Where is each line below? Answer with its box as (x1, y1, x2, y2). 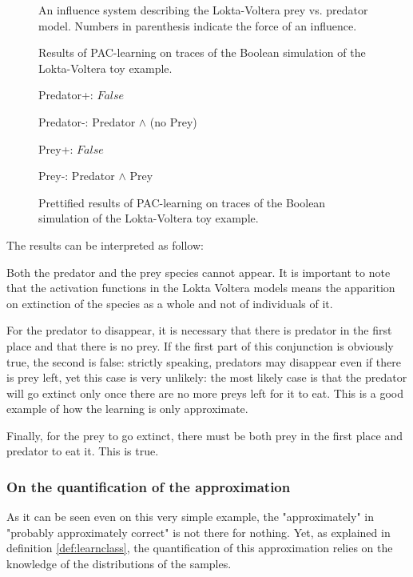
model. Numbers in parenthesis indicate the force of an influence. (38, 17, 357, 34)
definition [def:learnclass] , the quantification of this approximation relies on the (6, 539, 393, 556)
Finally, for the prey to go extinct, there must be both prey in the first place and (6, 427, 403, 443)
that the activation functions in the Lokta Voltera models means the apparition (6, 279, 395, 296)
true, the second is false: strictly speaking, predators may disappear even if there (6, 353, 401, 370)
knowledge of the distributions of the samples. (6, 555, 232, 572)
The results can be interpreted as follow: (6, 236, 204, 253)
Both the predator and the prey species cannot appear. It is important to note (6, 263, 391, 280)
